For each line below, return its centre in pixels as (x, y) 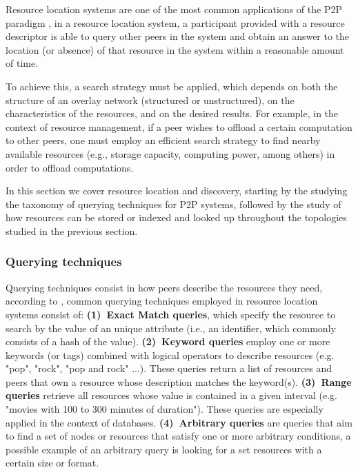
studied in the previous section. (72, 230)
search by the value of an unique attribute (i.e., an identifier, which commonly (171, 328)
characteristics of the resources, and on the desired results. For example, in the (172, 113)
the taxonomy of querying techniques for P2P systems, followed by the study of (173, 204)
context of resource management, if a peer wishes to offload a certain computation (179, 126)
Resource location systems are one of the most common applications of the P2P (174, 9)
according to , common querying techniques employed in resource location (162, 301)
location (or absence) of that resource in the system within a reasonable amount (175, 49)
